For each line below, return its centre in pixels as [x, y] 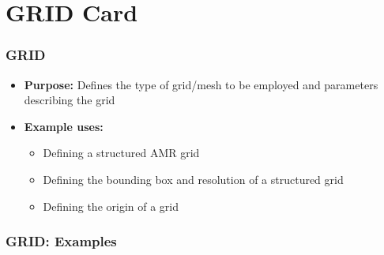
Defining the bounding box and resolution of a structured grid [193, 179]
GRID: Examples [61, 241]
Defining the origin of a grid [111, 206]
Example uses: [64, 126]
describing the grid [70, 100]
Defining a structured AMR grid [121, 153]
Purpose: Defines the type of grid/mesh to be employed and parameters [201, 84]
